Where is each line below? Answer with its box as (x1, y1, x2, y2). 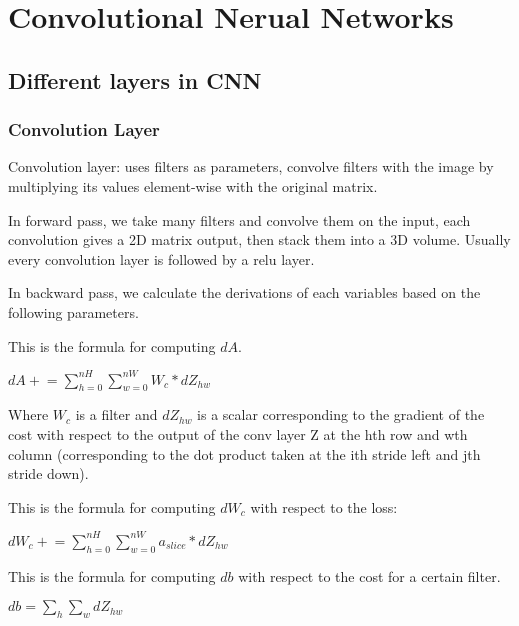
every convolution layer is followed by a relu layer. (8, 248, 315, 269)
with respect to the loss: (250, 496, 398, 517)
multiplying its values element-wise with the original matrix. (8, 175, 378, 196)
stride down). (8, 463, 89, 484)
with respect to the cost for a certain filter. (238, 565, 501, 586)
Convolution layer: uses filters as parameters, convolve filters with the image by (8, 156, 494, 177)
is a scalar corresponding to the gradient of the (197, 404, 485, 425)
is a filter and (75, 404, 158, 425)
